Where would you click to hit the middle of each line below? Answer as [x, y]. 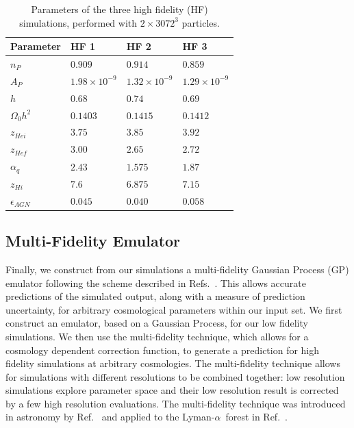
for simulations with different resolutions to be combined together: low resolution [175, 376]
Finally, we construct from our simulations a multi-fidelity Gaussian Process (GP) [177, 269]
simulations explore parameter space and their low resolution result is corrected [172, 390]
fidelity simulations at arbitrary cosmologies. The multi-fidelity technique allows [173, 363]
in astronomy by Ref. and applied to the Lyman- [110, 417]
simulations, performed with [78, 22]
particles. [201, 22]
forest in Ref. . [256, 417]
